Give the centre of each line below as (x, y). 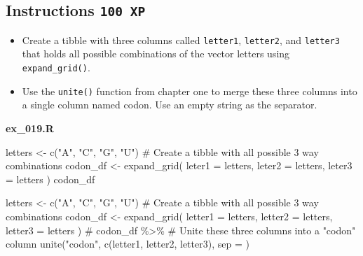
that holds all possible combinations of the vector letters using (156, 54)
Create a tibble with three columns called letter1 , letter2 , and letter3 (181, 40)
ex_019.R (30, 128)
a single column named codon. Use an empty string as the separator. (170, 105)
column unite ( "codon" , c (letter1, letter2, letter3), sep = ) (128, 244)
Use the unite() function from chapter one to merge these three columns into (190, 91)
